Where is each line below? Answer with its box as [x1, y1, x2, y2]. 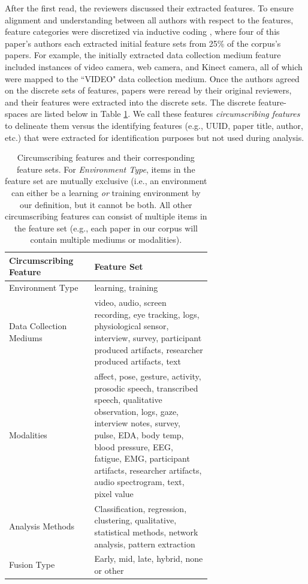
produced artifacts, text [94, 355, 181, 368]
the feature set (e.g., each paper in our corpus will [14, 221, 198, 234]
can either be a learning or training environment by [11, 186, 201, 198]
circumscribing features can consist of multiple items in [5, 210, 207, 222]
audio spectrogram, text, [94, 475, 185, 488]
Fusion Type [9, 558, 55, 571]
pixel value [94, 487, 134, 499]
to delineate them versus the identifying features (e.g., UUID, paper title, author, [5, 119, 303, 131]
